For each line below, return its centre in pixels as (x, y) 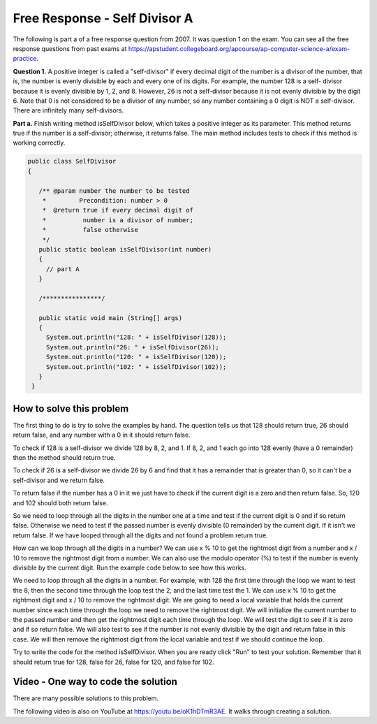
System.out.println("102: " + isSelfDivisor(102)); (136, 367)
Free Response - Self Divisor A (103, 18)
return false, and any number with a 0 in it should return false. (102, 435)
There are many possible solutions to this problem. (86, 698)
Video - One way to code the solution (95, 682)
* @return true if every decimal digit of (118, 210)
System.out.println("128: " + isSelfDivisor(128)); (136, 338)
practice (25, 59)
